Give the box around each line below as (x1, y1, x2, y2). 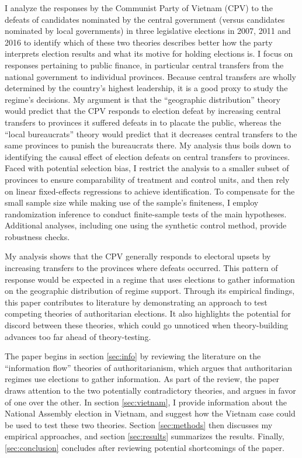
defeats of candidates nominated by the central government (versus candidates (5, 13, 285, 25)
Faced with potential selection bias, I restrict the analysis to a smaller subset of (5, 162, 289, 174)
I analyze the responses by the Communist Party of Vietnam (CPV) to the (5, 2, 273, 13)
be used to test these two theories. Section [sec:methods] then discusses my (5, 418, 273, 431)
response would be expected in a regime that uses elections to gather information (5, 273, 295, 285)
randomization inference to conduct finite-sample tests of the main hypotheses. (5, 207, 287, 220)
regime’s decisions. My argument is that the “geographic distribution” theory (5, 93, 280, 105)
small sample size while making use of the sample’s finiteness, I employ (5, 196, 259, 209)
